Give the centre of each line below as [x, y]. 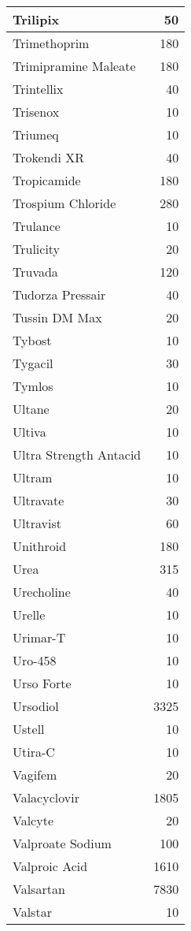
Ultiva [29, 432]
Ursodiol [36, 706]
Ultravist [37, 523]
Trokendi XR [48, 157]
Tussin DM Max [57, 317]
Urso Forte [42, 683]
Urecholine [42, 592]
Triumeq [36, 134]
